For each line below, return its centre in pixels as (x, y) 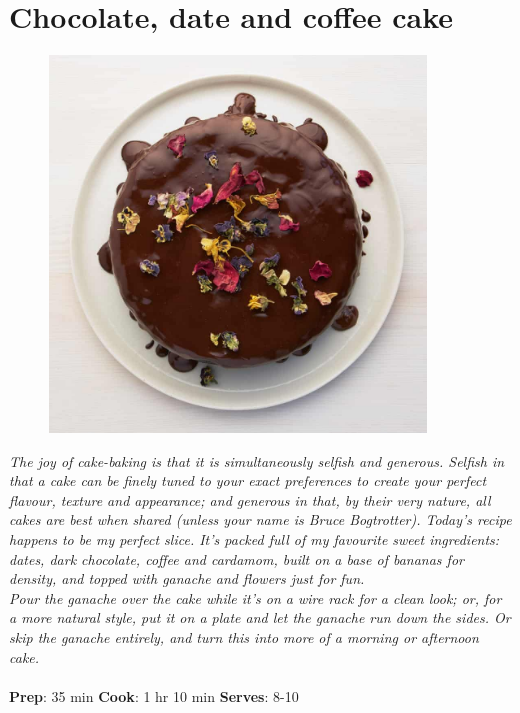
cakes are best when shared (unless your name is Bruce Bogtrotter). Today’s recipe (260, 519)
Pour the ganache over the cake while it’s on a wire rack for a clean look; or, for (255, 597)
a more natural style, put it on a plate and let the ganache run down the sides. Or (260, 617)
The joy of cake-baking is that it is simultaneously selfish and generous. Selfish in (257, 460)
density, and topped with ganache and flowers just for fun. (187, 578)
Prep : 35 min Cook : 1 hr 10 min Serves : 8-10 (154, 695)
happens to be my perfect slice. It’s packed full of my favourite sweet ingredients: (254, 539)
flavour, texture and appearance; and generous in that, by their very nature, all (250, 499)
